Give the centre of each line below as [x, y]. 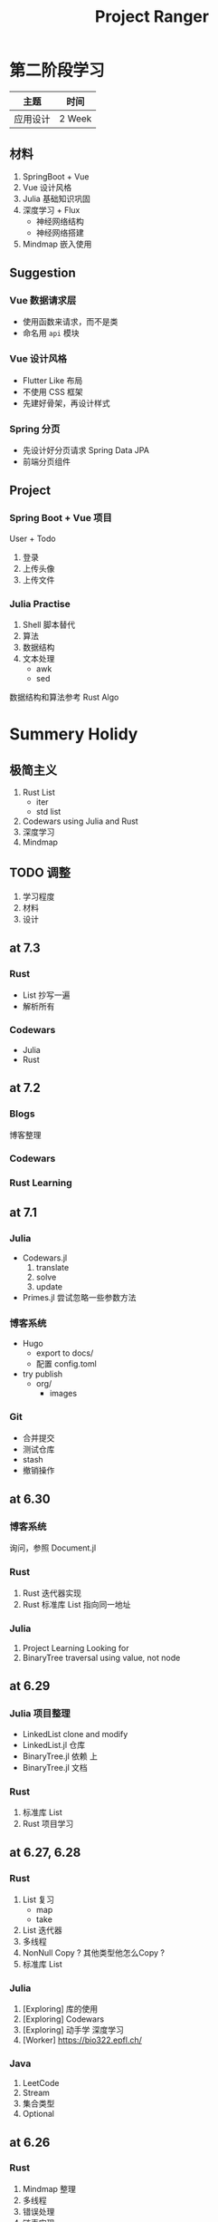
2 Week [76, 118]
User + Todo [33, 538]
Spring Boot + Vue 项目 [61, 518]
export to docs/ [65, 1353]
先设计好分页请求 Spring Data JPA [85, 450]
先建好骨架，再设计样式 [66, 403]
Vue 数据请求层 [43, 301]
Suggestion [43, 273]
